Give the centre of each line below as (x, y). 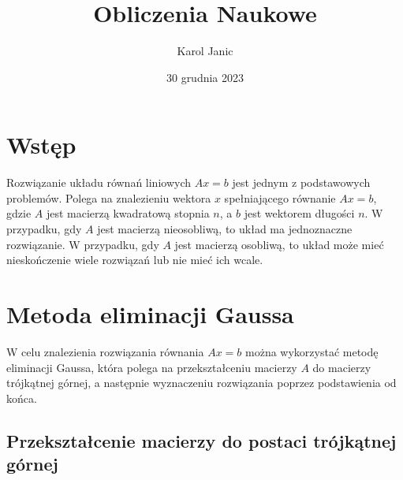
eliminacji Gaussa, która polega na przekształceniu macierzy (152, 367)
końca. (22, 398)
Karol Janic (205, 51)
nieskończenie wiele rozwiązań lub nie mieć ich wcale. (135, 260)
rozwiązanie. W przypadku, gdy (83, 244)
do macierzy (342, 367)
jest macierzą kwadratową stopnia (128, 213)
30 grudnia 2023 (205, 77)
